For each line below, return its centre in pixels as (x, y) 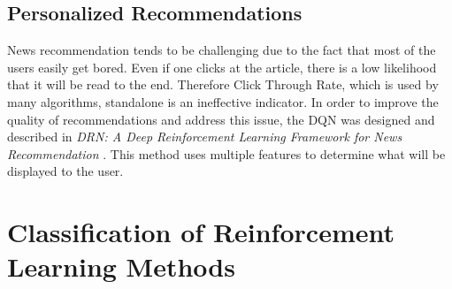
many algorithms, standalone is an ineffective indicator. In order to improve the (223, 101)
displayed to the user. (65, 171)
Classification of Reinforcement (201, 232)
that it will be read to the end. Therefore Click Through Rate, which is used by (223, 84)
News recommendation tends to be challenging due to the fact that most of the (222, 50)
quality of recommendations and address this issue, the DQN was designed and (221, 119)
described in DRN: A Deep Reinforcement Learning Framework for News (205, 137)
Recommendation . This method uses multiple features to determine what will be (226, 153)
